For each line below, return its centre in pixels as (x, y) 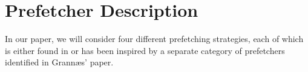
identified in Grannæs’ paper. (59, 62)
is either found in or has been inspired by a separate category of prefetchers (145, 50)
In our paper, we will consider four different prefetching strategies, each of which (154, 39)
